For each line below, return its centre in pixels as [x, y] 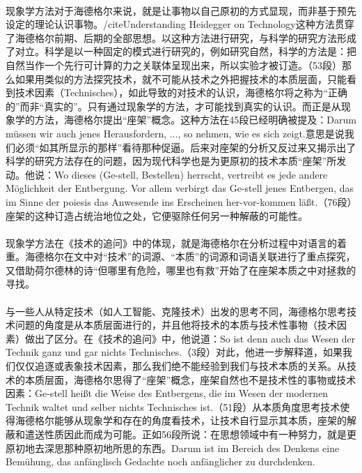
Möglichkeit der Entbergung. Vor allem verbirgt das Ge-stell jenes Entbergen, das [180, 188]
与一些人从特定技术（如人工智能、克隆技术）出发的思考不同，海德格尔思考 [176, 311]
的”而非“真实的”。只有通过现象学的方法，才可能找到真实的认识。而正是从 [173, 106]
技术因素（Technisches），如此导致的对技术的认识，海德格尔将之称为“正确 [181, 92]
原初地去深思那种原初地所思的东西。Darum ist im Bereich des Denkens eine [173, 448]
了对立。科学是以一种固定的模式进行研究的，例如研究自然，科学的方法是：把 [181, 51]
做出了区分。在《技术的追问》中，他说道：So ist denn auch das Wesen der [190, 338]
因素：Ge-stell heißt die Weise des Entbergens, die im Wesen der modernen [167, 393]
